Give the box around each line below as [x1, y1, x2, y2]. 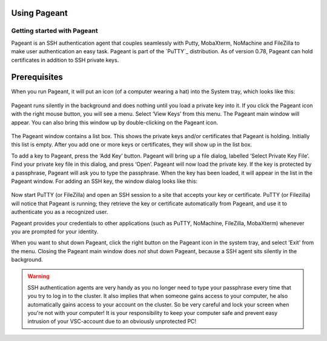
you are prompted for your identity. [11, 228, 99, 235]
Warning [27, 273, 50, 280]
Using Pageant [11, 8, 68, 18]
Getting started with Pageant [11, 27, 98, 35]
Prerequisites [11, 72, 63, 82]
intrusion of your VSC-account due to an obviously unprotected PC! [27, 318, 197, 325]
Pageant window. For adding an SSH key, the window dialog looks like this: [11, 177, 198, 185]
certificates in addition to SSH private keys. [11, 56, 119, 64]
